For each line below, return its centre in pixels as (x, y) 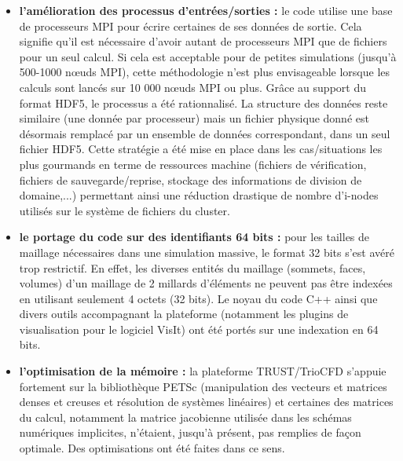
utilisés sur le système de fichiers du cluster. (125, 210)
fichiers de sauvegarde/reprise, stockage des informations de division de (191, 179)
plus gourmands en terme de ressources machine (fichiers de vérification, (193, 164)
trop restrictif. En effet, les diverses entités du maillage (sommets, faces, (192, 267)
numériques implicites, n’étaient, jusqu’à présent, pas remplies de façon (190, 432)
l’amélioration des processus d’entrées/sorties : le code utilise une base (206, 10)
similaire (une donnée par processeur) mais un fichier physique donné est (194, 118)
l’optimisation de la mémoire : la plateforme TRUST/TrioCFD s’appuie (203, 371)
